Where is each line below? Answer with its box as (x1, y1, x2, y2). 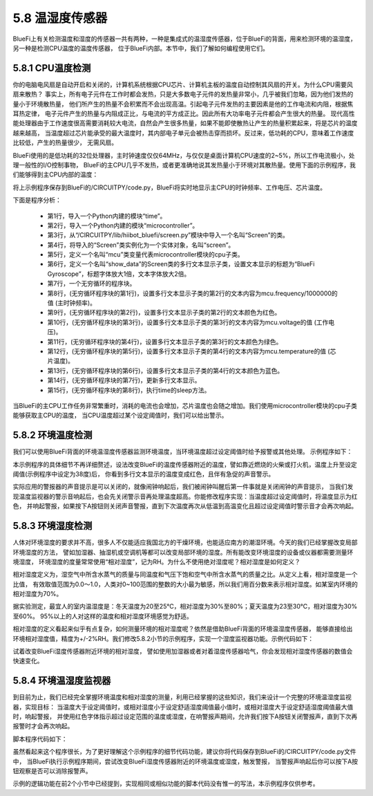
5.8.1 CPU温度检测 (12, 62, 91, 74)
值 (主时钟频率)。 (47, 299, 97, 307)
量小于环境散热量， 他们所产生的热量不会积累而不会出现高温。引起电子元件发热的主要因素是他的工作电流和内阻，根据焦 (12, 100, 354, 108)
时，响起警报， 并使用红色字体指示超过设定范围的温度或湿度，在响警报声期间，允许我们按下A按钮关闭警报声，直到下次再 (12, 712, 358, 721)
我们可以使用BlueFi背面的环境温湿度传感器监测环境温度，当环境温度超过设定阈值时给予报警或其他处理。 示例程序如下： (12, 447, 353, 456)
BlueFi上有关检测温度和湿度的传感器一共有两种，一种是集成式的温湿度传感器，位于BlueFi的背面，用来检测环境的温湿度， (12, 35, 357, 43)
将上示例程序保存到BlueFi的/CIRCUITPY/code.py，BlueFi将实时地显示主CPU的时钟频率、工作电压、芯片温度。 (12, 183, 327, 192)
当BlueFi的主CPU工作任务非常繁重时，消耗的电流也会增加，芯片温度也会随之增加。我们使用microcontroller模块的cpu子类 (12, 401, 358, 409)
